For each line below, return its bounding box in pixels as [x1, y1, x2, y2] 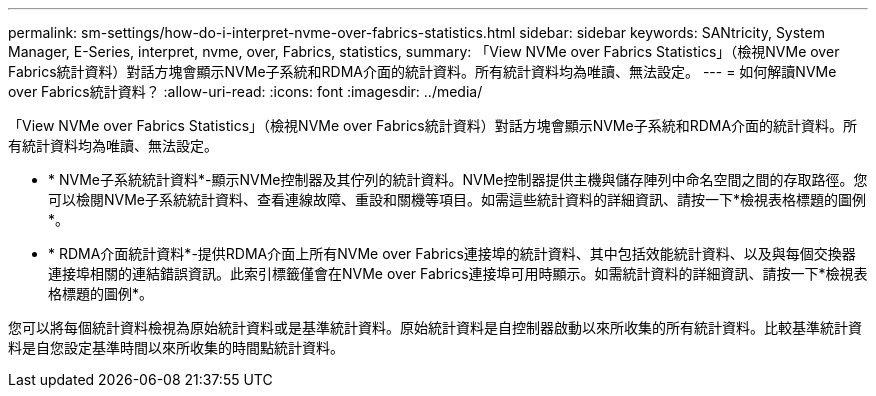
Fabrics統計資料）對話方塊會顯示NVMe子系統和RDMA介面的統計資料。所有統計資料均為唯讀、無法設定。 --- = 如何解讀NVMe [8, 63, 837, 80]
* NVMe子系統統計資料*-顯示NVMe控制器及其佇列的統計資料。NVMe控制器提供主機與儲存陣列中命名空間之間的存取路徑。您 [48, 171, 868, 188]
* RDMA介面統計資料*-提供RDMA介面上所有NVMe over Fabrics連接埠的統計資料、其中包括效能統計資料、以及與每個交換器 [48, 245, 856, 262]
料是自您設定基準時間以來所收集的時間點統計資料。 [8, 339, 344, 356]
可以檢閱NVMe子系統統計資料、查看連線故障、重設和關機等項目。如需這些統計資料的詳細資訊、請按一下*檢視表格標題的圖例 [48, 191, 867, 208]
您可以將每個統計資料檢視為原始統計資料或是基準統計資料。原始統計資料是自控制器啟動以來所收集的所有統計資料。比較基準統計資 [8, 319, 862, 336]
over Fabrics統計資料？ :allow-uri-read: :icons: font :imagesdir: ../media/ [8, 83, 483, 100]
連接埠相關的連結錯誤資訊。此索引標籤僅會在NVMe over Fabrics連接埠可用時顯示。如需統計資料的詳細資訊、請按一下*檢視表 [48, 265, 868, 282]
